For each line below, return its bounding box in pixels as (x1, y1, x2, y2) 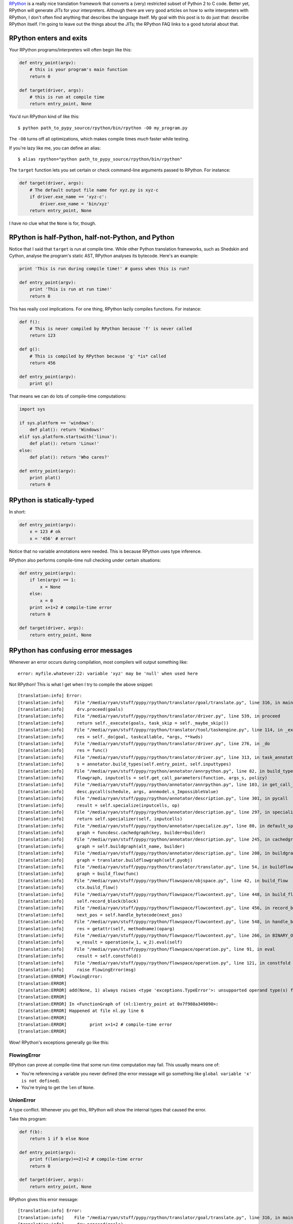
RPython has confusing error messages (9, 646, 133, 655)
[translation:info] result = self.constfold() (18, 953, 142, 959)
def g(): (19, 347, 41, 352)
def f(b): (19, 1129, 43, 1134)
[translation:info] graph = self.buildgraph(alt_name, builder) (18, 844, 185, 849)
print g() (29, 381, 53, 386)
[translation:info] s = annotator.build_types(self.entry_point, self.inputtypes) (18, 761, 231, 767)
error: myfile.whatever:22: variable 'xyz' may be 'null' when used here (18, 671, 198, 676)
